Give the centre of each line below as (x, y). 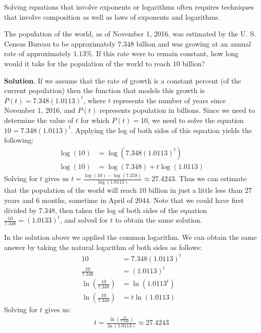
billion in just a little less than (195, 190)
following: (19, 140)
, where (95, 100)
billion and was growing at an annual (194, 43)
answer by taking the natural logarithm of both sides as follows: (103, 247)
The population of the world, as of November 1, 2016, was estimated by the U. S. (130, 34)
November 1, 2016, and (40, 110)
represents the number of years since (169, 100)
